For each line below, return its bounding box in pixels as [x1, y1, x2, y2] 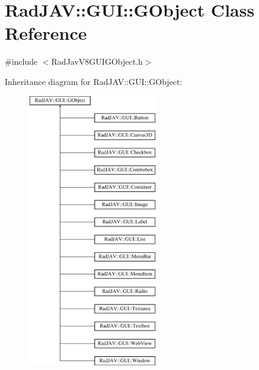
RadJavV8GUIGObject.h [51, 55, 143, 68]
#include [5, 55, 38, 68]
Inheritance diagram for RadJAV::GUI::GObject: [5, 75, 183, 87]
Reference [5, 21, 87, 45]
